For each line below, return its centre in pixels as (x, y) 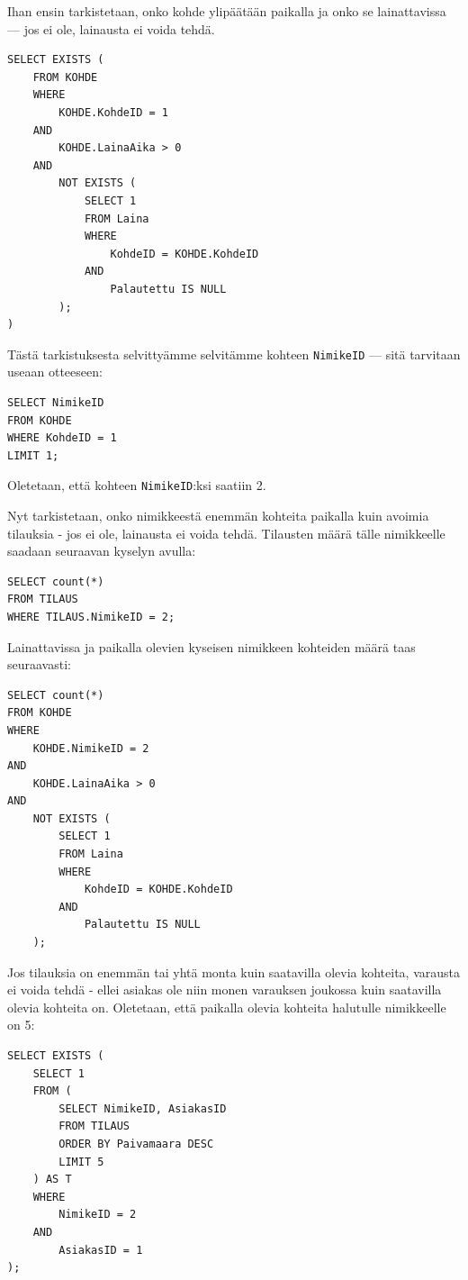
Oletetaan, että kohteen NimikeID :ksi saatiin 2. (137, 485)
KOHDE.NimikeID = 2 (91, 748)
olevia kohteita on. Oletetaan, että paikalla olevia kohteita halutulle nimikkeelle (227, 1007)
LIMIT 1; (33, 455)
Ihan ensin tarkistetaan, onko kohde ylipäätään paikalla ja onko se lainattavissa (227, 11)
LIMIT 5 (81, 1162)
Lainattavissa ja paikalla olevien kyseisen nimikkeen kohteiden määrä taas (211, 646)
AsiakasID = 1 (101, 1250)
